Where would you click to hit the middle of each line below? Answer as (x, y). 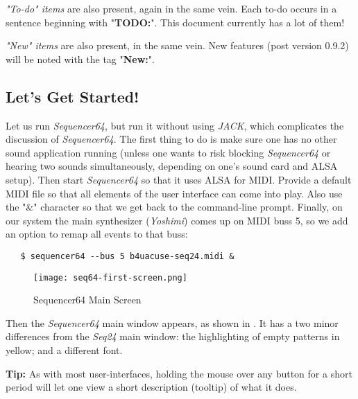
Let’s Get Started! (73, 96)
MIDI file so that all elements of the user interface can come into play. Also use (174, 193)
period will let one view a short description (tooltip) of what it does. (151, 387)
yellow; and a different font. (64, 350)
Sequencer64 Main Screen (87, 300)
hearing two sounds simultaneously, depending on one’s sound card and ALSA (172, 166)
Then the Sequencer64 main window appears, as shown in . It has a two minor (172, 322)
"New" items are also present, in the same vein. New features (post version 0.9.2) (177, 45)
